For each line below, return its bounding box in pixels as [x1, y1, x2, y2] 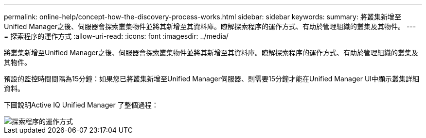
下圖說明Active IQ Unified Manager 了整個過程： [4, 101, 159, 109]
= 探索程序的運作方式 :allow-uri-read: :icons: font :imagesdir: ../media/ [4, 32, 229, 40]
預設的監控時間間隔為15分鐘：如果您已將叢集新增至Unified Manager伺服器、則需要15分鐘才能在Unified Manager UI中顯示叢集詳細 [4, 75, 420, 83]
